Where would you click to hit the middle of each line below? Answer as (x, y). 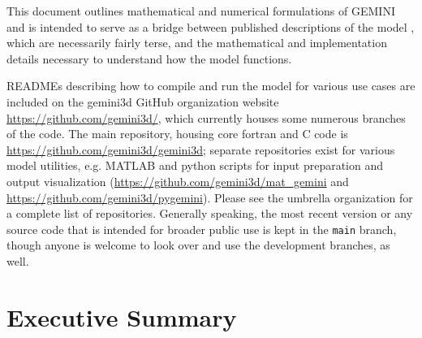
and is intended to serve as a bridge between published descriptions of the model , (211, 26)
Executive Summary (122, 316)
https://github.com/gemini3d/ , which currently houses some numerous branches (206, 117)
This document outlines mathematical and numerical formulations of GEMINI (201, 11)
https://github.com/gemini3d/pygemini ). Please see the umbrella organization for (210, 197)
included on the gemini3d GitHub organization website (143, 101)
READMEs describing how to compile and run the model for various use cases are (211, 86)
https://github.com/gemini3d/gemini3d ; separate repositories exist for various (201, 149)
